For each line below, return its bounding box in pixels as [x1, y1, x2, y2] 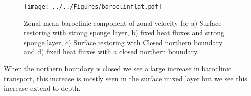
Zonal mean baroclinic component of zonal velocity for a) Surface [24, 17, 222, 28]
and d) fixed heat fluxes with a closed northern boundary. [24, 47, 199, 57]
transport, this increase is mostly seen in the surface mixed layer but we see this [4, 73, 247, 83]
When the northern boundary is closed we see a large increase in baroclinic [4, 63, 232, 74]
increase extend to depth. [4, 83, 81, 93]
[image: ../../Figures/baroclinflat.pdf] [24, 3, 162, 10]
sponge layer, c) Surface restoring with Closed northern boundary [24, 37, 223, 47]
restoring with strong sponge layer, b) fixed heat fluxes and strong [24, 27, 225, 38]
